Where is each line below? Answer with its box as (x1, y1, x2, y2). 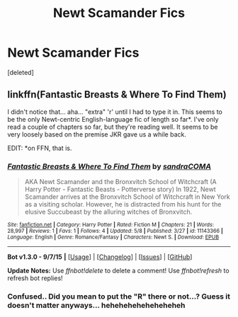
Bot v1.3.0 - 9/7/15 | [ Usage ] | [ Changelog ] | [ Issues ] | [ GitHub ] (7, 253, 193, 261)
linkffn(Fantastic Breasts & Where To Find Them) (7, 88, 227, 100)
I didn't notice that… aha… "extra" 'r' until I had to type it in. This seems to (7, 108, 223, 116)
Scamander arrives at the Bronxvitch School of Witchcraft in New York (24, 192, 230, 201)
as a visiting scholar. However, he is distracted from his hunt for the (24, 200, 222, 209)
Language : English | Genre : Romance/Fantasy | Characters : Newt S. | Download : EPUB (7, 234, 220, 241)
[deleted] (7, 68, 34, 76)
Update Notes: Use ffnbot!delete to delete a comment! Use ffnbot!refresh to (7, 267, 229, 275)
